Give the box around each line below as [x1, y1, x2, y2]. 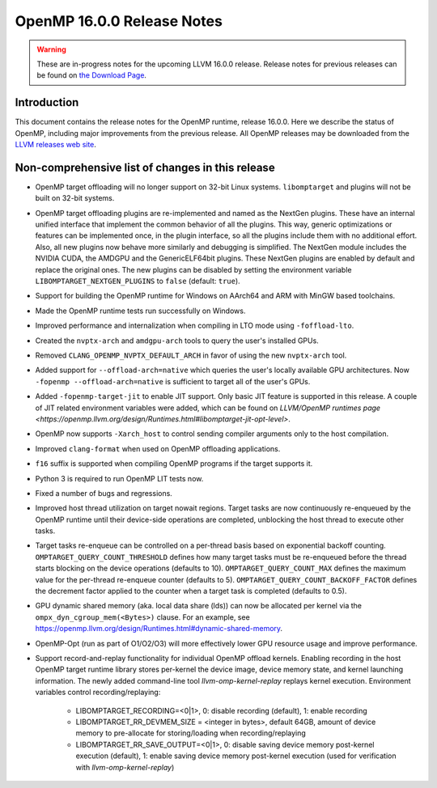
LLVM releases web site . [15, 140, 97, 150]
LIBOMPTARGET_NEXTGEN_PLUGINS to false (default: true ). [35, 276, 240, 286]
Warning [36, 44, 66, 54]
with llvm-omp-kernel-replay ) [75, 762, 175, 772]
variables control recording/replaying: [35, 688, 161, 697]
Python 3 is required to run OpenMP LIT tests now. [35, 473, 204, 483]
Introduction [15, 95, 79, 109]
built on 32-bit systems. [35, 193, 115, 203]
